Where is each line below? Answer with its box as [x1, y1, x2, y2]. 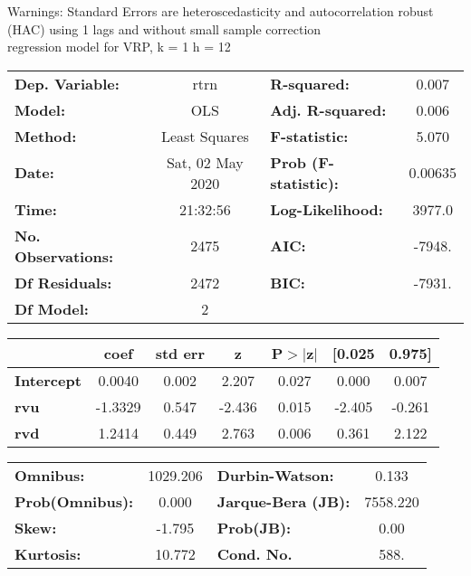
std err [155, 342, 205, 364]
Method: [14, 125, 77, 146]
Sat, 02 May [166, 151, 244, 173]
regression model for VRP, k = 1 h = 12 [7, 37, 231, 56]
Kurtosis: [14, 543, 82, 564]
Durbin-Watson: [216, 464, 334, 486]
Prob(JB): [216, 516, 292, 538]
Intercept [14, 369, 82, 391]
